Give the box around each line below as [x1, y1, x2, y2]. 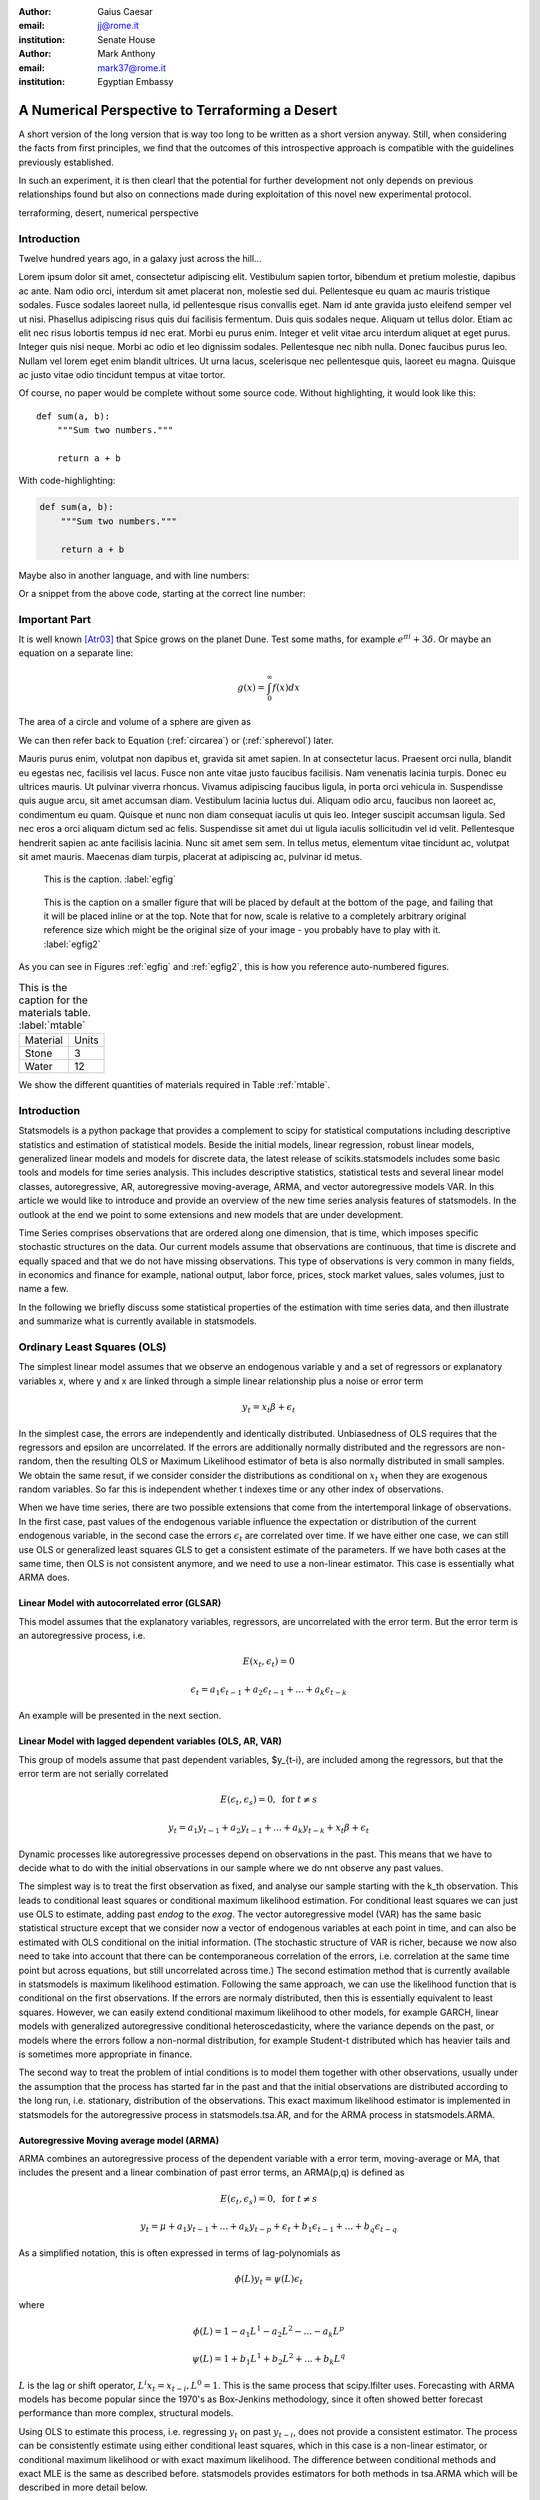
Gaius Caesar [97, 6, 154, 17]
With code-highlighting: [18, 475, 116, 487]
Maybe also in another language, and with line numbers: [18, 569, 250, 581]
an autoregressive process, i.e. [18, 1630, 146, 1642]
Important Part [18, 612, 92, 626]
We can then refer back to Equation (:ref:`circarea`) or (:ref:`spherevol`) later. [18, 734, 335, 746]
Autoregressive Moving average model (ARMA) [18, 2134, 220, 2146]
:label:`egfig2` [43, 938, 101, 950]
